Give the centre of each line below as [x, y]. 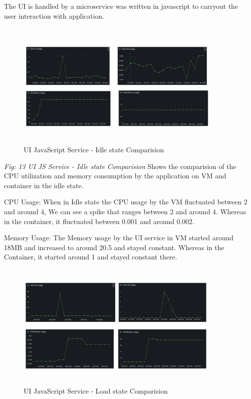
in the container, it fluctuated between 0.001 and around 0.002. [99, 221]
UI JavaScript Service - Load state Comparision [96, 390]
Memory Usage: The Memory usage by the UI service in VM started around [119, 238]
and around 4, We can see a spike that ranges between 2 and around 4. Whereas [125, 212]
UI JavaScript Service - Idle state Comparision [94, 150]
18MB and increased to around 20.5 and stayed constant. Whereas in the [114, 247]
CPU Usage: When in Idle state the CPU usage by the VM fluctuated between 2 [126, 202]
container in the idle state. [44, 185]
